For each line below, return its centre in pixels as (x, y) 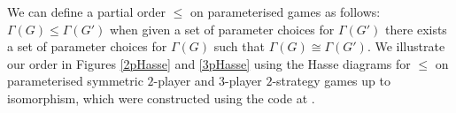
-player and (184, 81)
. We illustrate (406, 46)
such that (239, 46)
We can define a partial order (87, 11)
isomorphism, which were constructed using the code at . (161, 98)
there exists (416, 29)
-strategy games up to (331, 81)
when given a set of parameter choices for (222, 29)
